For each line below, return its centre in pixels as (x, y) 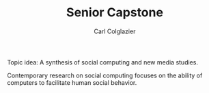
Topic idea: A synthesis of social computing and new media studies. (102, 62)
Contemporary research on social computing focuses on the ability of (105, 75)
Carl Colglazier (115, 31)
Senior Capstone (115, 13)
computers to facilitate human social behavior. (72, 82)
